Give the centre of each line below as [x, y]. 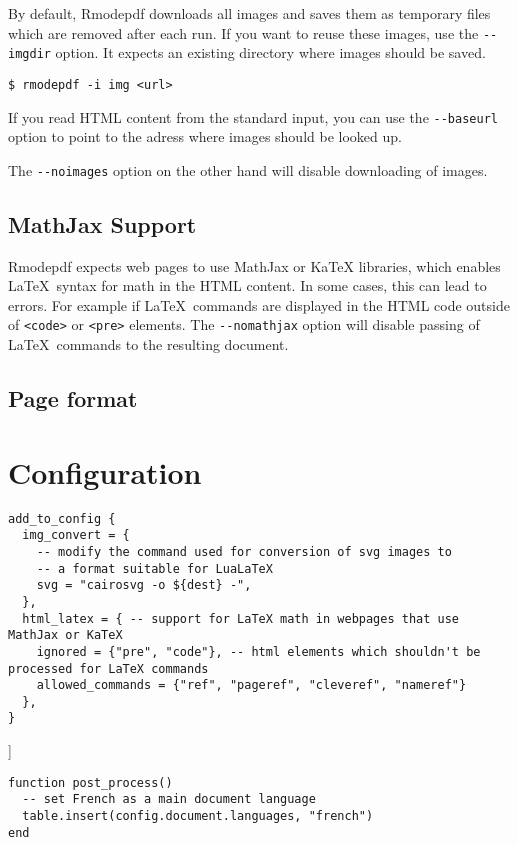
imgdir [29, 54]
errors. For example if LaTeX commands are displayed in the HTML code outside [259, 304]
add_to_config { [62, 518]
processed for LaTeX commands [108, 668]
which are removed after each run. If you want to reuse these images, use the [243, 32]
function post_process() [90, 782]
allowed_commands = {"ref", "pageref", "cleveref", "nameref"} [251, 685]
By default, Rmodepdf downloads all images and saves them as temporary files [249, 13]
